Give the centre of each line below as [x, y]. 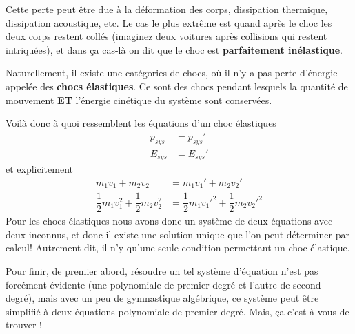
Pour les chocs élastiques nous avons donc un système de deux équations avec [169, 221]
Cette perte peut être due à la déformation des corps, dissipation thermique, [167, 9]
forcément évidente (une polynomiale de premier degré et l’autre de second [163, 284]
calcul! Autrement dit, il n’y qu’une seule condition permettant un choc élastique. [178, 248]
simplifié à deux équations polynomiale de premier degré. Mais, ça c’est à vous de [177, 311]
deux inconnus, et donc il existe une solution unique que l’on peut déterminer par [177, 234]
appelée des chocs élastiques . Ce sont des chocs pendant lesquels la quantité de [177, 86]
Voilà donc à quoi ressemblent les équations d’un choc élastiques [141, 123]
